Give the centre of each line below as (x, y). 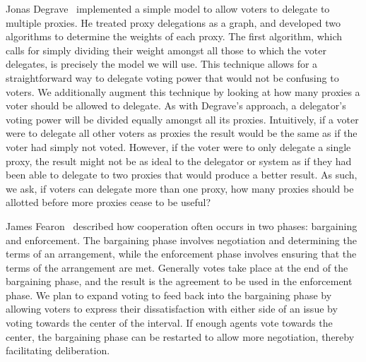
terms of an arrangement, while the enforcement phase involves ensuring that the (181, 254)
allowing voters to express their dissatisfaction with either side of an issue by (172, 309)
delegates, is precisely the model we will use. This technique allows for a (162, 64)
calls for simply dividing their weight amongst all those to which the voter (166, 50)
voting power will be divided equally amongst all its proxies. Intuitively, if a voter (182, 119)
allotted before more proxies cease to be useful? (108, 202)
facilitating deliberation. (58, 350)
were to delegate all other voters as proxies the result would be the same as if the (182, 133)
